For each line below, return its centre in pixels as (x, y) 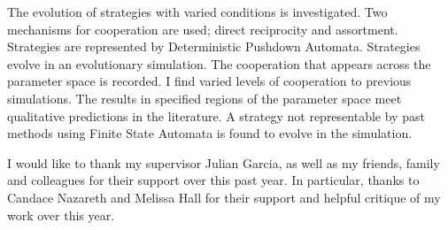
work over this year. (61, 215)
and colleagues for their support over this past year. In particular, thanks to (213, 180)
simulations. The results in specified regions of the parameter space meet (205, 98)
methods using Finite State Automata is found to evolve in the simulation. (210, 133)
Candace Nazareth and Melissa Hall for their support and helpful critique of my (224, 197)
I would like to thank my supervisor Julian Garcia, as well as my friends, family (224, 162)
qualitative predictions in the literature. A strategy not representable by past (216, 115)
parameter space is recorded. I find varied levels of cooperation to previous (209, 81)
